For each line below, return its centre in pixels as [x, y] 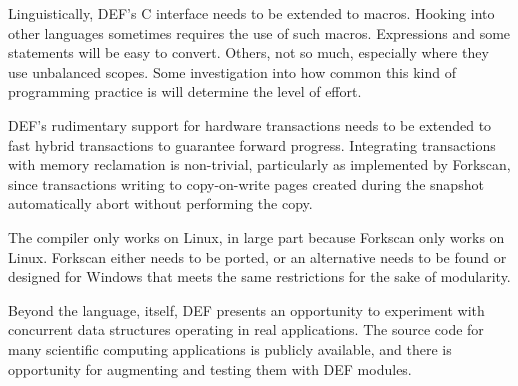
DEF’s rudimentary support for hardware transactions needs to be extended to [250, 124]
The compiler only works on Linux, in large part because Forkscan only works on [256, 236]
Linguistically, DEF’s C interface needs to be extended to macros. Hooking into [251, 13]
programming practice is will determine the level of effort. [185, 91]
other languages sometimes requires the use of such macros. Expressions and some [259, 32]
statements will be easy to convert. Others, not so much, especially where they [248, 52]
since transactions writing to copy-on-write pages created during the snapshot [246, 183]
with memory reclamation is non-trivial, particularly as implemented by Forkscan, [259, 164]
